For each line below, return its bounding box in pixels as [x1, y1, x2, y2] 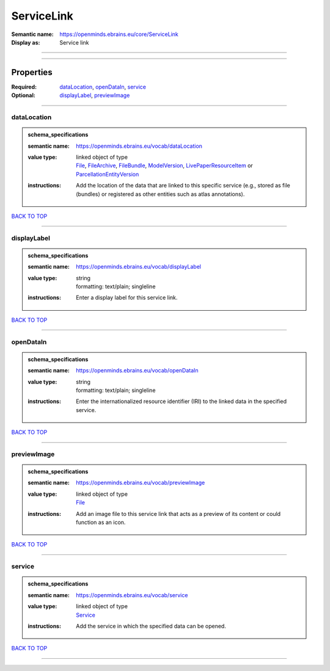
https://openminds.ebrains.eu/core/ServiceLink [59, 31, 178, 38]
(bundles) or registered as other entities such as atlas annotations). [76, 190, 245, 198]
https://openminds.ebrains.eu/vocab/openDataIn [76, 367, 199, 374]
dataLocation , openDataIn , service [59, 83, 147, 90]
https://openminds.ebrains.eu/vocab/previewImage [76, 479, 205, 487]
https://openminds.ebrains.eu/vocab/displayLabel [76, 263, 202, 270]
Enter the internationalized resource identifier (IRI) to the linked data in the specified [76, 397, 287, 405]
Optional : [11, 92, 36, 99]
